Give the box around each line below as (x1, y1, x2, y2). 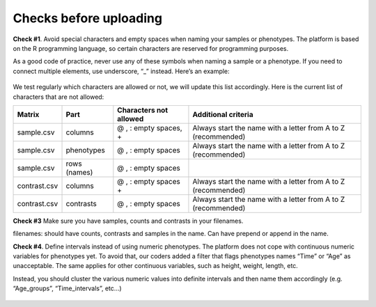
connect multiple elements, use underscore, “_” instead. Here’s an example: (13, 67, 230, 75)
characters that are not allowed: (13, 93, 104, 101)
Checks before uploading (13, 10, 163, 26)
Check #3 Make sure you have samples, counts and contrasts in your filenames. (13, 217, 244, 225)
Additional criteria (192, 109, 253, 119)
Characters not (117, 105, 169, 115)
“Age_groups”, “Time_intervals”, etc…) (13, 284, 122, 292)
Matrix (17, 109, 40, 119)
